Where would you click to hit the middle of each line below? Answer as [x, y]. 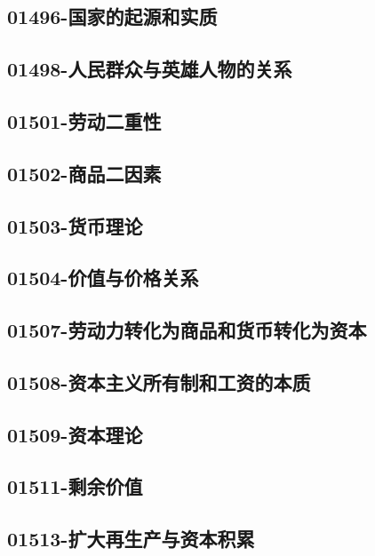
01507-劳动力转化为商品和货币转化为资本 [187, 330]
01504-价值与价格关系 [103, 278]
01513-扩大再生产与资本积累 [131, 539]
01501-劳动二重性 [84, 120]
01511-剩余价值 [75, 486]
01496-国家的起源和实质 [112, 16]
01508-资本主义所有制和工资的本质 [159, 381]
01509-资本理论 [75, 434]
